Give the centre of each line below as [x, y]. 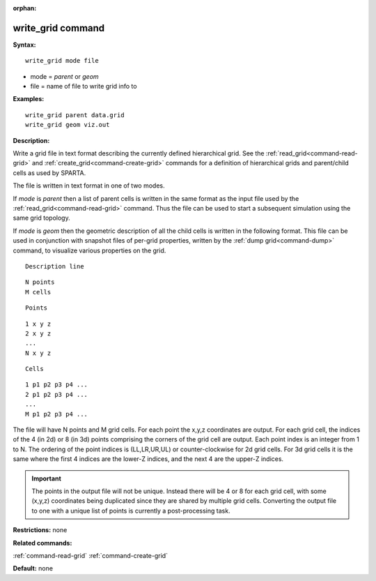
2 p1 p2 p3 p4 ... [57, 394]
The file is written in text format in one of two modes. [89, 186]
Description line [55, 266]
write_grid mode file [62, 61]
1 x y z [38, 324]
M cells [38, 292]
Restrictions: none [40, 530]
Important [47, 478]
